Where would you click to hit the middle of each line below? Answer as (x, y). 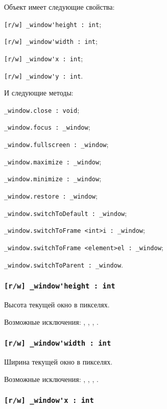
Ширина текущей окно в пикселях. (58, 362)
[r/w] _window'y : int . (44, 75)
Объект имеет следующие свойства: (59, 7)
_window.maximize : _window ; (53, 161)
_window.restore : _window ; (51, 196)
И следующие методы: (39, 93)
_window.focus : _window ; (47, 127)
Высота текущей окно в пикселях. (57, 305)
